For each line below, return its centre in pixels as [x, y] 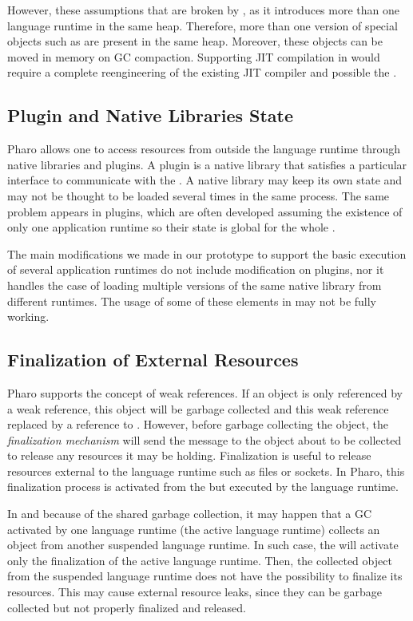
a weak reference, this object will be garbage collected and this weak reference [198, 408]
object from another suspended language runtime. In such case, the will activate [203, 545]
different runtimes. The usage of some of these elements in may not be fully [192, 301]
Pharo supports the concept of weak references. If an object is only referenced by [205, 392]
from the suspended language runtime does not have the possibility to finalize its [205, 576]
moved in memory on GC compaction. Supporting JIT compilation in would [194, 56]
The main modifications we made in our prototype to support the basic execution [207, 253]
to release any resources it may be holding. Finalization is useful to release [189, 455]
